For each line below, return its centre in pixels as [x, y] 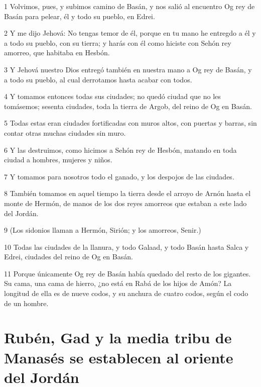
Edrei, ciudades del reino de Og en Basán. [69, 257]
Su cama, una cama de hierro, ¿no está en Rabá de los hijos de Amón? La [118, 283]
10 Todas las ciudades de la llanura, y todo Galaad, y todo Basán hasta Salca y [126, 247]
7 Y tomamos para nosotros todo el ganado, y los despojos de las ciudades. [119, 176]
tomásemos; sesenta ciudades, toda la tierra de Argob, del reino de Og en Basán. [128, 106]
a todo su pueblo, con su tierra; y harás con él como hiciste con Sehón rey [118, 42]
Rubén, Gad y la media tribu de [118, 337]
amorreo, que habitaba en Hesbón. [57, 53]
